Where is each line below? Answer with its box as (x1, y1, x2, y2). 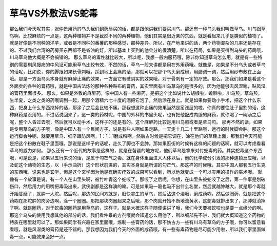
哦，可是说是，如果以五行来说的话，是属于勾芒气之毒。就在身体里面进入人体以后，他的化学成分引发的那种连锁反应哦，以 (9, 154, 266, 161)
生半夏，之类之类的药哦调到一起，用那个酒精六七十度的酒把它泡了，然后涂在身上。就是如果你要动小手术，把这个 (9, 97, 248, 104)
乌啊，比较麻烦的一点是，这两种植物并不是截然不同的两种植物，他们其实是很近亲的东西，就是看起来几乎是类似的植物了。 (9, 32, 266, 38)
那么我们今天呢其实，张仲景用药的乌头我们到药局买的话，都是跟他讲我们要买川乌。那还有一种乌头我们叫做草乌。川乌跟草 (9, 26, 266, 32)
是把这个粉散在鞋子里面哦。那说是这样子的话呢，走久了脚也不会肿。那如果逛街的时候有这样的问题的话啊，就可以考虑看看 (9, 140, 266, 146)
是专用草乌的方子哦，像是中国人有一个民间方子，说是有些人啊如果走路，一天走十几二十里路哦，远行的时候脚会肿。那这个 (9, 126, 266, 132)
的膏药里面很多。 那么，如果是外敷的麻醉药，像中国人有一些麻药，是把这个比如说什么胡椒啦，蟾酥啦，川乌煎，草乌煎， (9, 90, 263, 96)
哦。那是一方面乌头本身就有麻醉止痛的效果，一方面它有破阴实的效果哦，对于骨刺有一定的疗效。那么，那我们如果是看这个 (9, 76, 266, 82)
